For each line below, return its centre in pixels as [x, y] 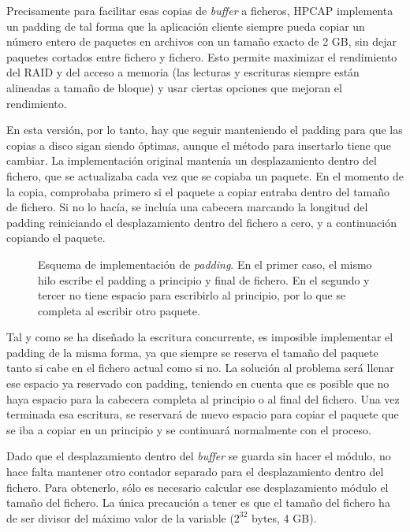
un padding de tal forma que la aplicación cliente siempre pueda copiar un [186, 26]
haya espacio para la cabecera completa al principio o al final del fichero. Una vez [203, 398]
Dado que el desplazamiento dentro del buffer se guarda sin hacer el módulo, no [199, 456]
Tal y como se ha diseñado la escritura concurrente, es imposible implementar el [200, 337]
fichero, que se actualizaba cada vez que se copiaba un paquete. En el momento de [205, 175]
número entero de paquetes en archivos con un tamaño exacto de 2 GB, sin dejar [201, 41]
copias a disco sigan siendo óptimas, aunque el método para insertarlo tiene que [199, 145]
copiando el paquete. [56, 238]
